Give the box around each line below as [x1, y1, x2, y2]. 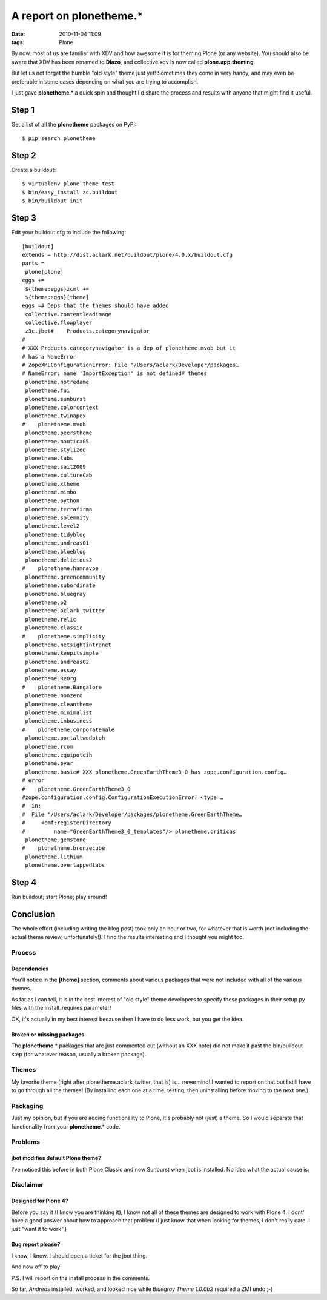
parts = [22, 260, 45, 267]
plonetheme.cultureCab [25, 472, 93, 479]
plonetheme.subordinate [25, 582, 96, 589]
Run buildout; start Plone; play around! [11, 893, 107, 900]
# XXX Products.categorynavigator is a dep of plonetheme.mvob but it [22, 345, 236, 351]
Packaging [11, 1101, 44, 1110]
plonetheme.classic [25, 625, 83, 631]
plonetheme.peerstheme [25, 429, 93, 436]
